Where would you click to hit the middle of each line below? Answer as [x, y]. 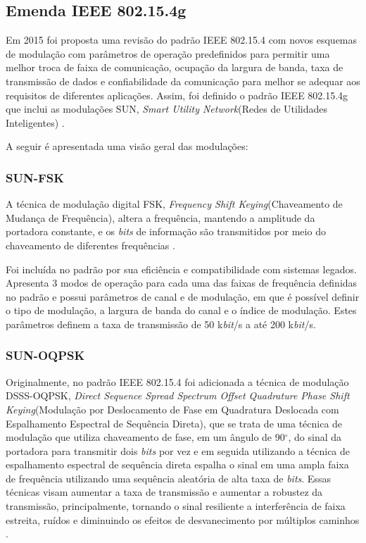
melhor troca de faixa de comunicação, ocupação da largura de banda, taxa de [175, 67]
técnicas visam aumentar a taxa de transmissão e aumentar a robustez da [164, 492]
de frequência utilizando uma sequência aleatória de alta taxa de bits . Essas [168, 478]
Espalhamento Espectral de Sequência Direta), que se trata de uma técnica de [174, 423]
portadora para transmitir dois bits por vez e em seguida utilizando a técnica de [178, 450]
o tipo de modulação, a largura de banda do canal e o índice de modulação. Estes [181, 310]
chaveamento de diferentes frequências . [90, 245]
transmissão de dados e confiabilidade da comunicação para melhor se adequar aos [183, 81]
